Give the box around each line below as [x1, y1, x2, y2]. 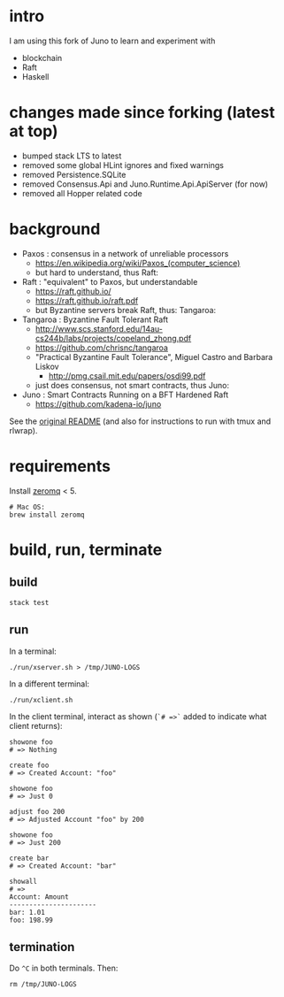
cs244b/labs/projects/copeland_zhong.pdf [35, 333, 192, 343]
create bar [9, 854, 50, 863]
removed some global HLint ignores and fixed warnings [21, 159, 224, 170]
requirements [9, 456, 111, 476]
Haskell [21, 71, 50, 81]
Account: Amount [9, 892, 69, 901]
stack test [9, 598, 50, 607]
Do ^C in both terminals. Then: [9, 962, 119, 974]
